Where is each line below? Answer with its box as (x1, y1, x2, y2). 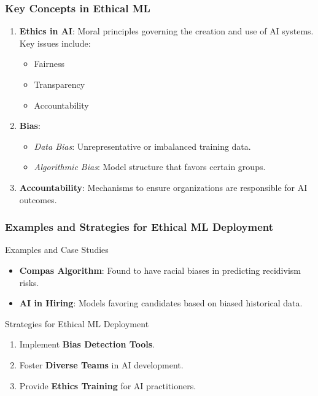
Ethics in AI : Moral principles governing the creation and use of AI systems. (19, 25, 314, 37)
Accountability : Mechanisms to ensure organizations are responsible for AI (19, 181, 308, 193)
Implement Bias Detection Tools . (19, 338, 155, 351)
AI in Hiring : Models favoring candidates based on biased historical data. (19, 297, 303, 309)
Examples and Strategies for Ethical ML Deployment (5, 219, 273, 235)
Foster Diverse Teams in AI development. (19, 358, 184, 371)
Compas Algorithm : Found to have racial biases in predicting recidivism (19, 263, 301, 276)
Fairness (34, 57, 64, 70)
